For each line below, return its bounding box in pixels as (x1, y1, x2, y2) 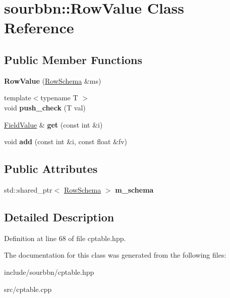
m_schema (115, 184, 154, 195)
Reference (4, 17, 74, 38)
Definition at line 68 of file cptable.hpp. (4, 232, 126, 243)
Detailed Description (4, 209, 114, 224)
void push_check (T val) (4, 102, 86, 112)
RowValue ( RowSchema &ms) (4, 75, 101, 86)
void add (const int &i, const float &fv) (4, 136, 128, 147)
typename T (40, 92, 78, 103)
